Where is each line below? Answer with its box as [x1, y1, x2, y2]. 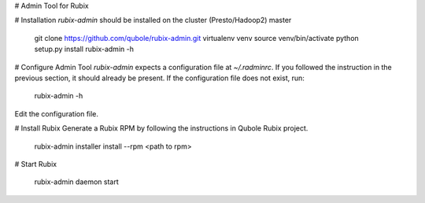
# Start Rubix [14, 159, 57, 168]
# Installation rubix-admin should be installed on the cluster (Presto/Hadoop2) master [14, 16, 292, 25]
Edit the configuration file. [14, 109, 98, 118]
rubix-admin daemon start [34, 177, 120, 186]
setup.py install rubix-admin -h [34, 44, 134, 54]
